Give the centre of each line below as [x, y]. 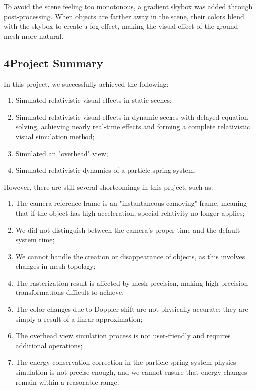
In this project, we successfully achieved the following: [86, 83]
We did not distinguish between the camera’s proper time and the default [128, 230]
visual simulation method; [55, 136]
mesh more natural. [34, 36]
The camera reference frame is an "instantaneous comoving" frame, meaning [131, 203]
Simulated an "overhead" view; [62, 153]
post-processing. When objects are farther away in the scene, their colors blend [124, 16]
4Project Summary [54, 62]
